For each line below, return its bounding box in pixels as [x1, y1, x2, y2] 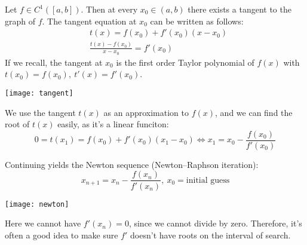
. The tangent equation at [42, 14, 137, 27]
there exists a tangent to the [188, 3, 291, 15]
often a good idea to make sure [5, 228, 118, 241]
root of [5, 118, 30, 130]
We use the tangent [5, 106, 76, 118]
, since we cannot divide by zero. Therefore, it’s [128, 217, 302, 229]
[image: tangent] [5, 88, 73, 97]
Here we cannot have [5, 217, 81, 229]
